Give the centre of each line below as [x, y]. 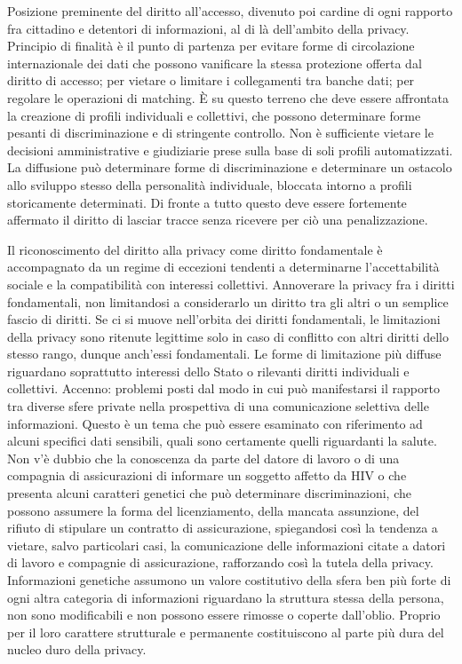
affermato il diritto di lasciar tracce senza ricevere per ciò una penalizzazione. [218, 220]
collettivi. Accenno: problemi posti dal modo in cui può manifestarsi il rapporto [223, 388]
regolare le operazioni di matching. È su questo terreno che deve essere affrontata [228, 97]
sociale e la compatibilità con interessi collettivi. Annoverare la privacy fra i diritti [231, 284]
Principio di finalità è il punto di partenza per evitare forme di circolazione [211, 46]
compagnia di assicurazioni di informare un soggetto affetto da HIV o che [207, 475]
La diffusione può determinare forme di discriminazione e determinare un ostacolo [230, 167]
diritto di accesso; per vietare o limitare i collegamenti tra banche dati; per [211, 80]
